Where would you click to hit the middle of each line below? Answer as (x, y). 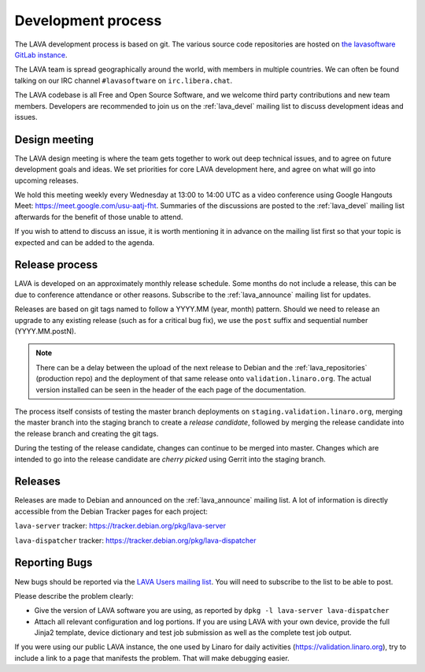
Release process (56, 265)
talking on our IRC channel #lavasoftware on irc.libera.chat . (123, 80)
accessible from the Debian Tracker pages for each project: (111, 511)
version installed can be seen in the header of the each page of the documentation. (171, 389)
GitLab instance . (41, 54)
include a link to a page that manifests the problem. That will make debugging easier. (152, 658)
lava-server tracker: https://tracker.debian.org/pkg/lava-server (120, 526)
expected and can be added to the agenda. (85, 242)
